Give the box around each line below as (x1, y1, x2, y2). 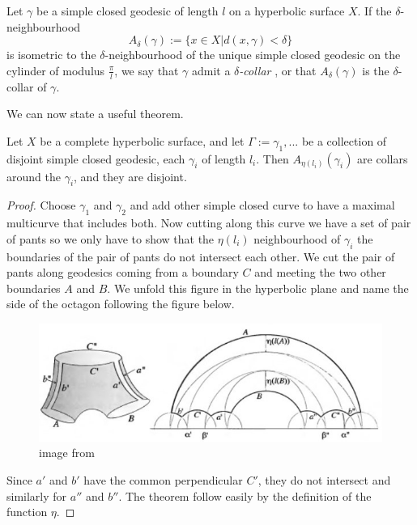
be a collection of (301, 132, 387, 149)
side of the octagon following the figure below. (6, 295, 235, 312)
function (6, 503, 48, 520)
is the (362, 61, 389, 78)
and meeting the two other (254, 264, 386, 281)
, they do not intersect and (257, 471, 391, 488)
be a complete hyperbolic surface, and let (40, 132, 245, 149)
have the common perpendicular (83, 471, 243, 488)
